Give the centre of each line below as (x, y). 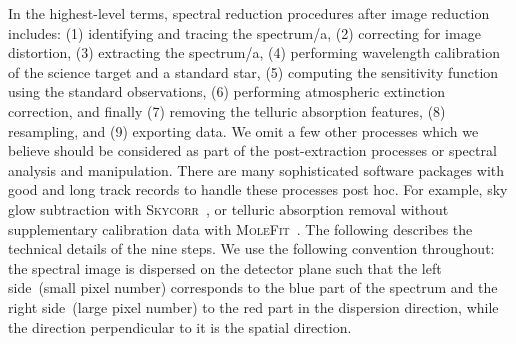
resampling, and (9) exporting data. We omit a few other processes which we (243, 130)
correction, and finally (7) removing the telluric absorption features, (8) (227, 110)
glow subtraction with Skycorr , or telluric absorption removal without (228, 208)
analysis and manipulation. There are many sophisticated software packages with (256, 169)
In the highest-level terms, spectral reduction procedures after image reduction (249, 13)
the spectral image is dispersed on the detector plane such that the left (225, 267)
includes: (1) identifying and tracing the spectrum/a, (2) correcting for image (244, 32)
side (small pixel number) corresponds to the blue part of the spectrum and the (253, 287)
